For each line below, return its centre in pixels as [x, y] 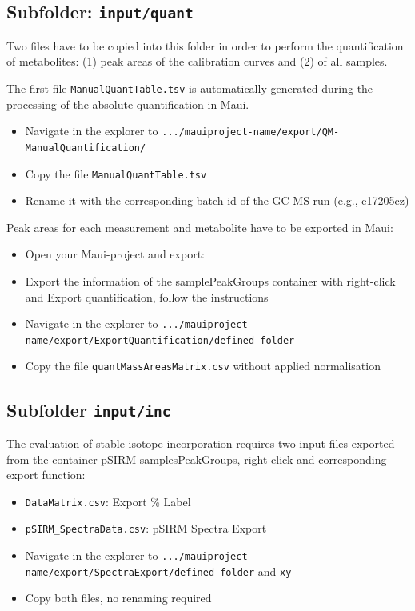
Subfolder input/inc [89, 409]
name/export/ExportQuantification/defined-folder [160, 340]
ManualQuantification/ [86, 148]
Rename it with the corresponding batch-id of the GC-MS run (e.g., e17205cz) [217, 200]
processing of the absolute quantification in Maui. [128, 104]
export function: [46, 475]
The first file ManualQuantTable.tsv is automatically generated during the [190, 88]
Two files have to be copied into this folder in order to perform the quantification [205, 45]
